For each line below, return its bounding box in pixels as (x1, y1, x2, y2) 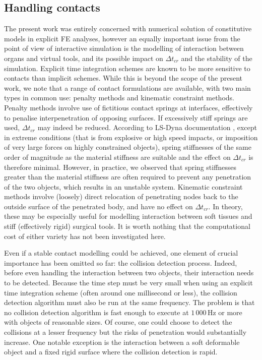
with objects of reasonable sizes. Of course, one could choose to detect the (4, 317, 232, 327)
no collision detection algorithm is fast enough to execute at (4, 307, 189, 317)
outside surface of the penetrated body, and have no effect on (4, 201, 193, 211)
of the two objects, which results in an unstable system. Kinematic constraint (4, 181, 243, 192)
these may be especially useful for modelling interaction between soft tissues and (4, 211, 252, 221)
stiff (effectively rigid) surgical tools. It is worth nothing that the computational (4, 221, 250, 231)
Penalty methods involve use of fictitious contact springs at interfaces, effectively (4, 102, 253, 112)
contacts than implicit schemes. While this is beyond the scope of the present (4, 73, 243, 83)
